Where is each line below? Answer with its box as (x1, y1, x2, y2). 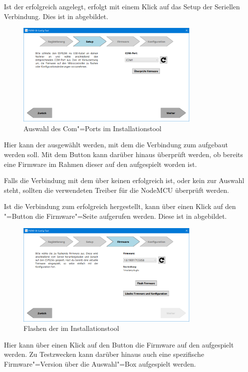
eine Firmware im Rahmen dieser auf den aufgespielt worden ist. (4, 159, 197, 169)
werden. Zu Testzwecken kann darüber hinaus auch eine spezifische (4, 349, 204, 359)
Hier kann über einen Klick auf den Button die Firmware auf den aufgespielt (4, 339, 234, 349)
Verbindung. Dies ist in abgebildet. (4, 11, 109, 21)
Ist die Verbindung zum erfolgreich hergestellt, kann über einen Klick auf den (4, 201, 236, 211)
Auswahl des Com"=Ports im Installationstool (23, 123, 161, 133)
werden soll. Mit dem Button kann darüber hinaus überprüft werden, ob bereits (4, 149, 243, 160)
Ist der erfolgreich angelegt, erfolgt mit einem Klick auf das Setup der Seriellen (4, 1, 240, 11)
